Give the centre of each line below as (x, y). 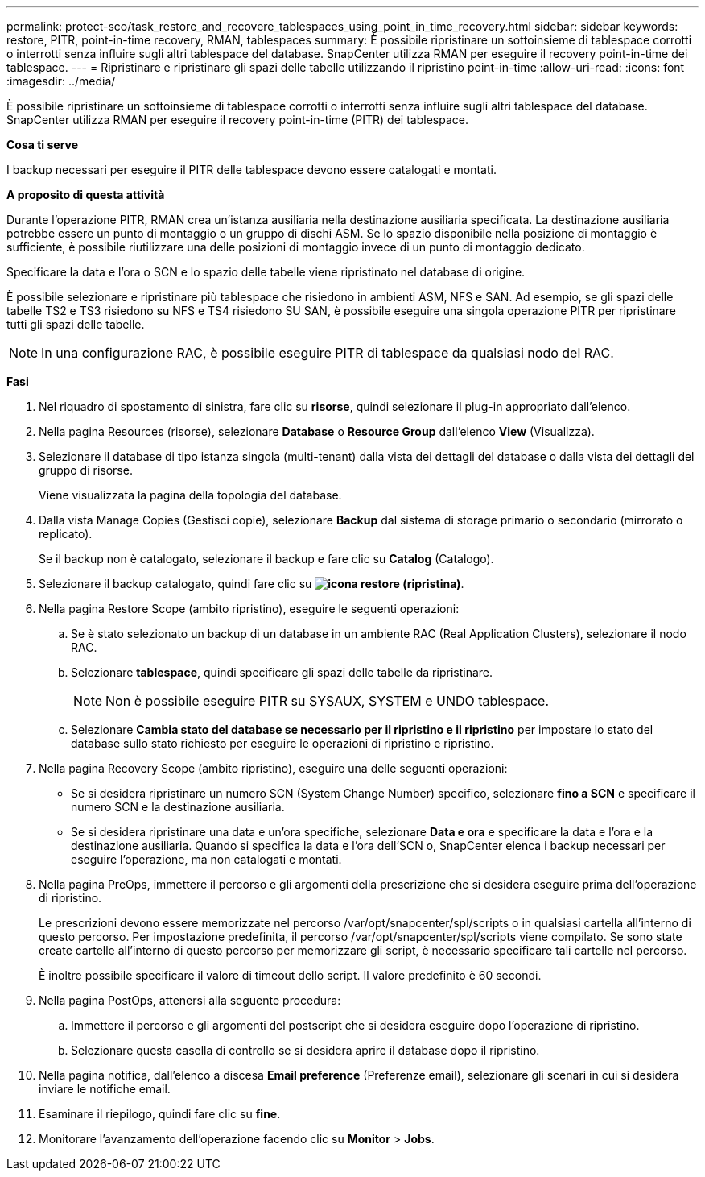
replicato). (66, 534)
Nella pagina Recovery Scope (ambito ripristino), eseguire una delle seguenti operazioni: (273, 768)
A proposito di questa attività (86, 195)
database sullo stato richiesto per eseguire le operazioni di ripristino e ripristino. (282, 743)
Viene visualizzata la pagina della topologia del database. (190, 495)
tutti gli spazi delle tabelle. (76, 324)
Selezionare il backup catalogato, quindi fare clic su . (251, 584)
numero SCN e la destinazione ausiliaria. (178, 807)
